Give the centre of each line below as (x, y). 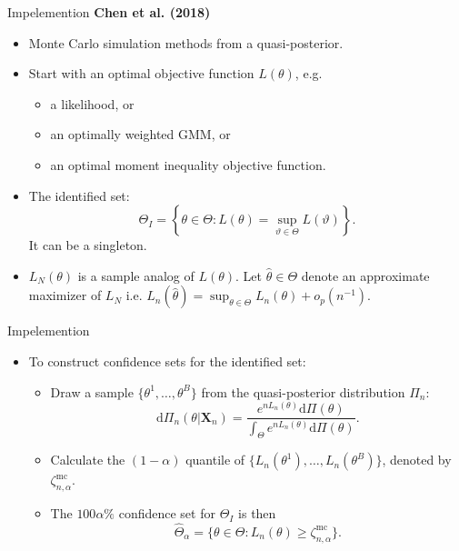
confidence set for (167, 513)
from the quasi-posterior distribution (303, 391)
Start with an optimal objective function (141, 73)
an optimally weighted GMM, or (140, 134)
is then (257, 513)
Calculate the (88, 460)
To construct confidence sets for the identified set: (167, 361)
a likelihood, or (92, 103)
